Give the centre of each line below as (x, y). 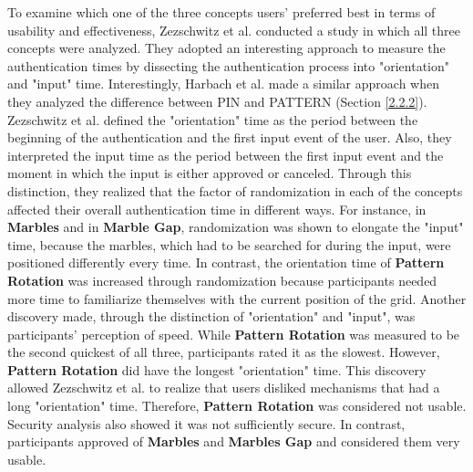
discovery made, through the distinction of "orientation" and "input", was (211, 316)
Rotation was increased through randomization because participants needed (222, 280)
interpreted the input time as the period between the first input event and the (226, 155)
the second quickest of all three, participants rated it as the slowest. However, (224, 352)
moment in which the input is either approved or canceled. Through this (210, 173)
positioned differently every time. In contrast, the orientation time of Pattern (226, 262)
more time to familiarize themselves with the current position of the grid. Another (237, 298)
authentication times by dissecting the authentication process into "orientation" (229, 65)
